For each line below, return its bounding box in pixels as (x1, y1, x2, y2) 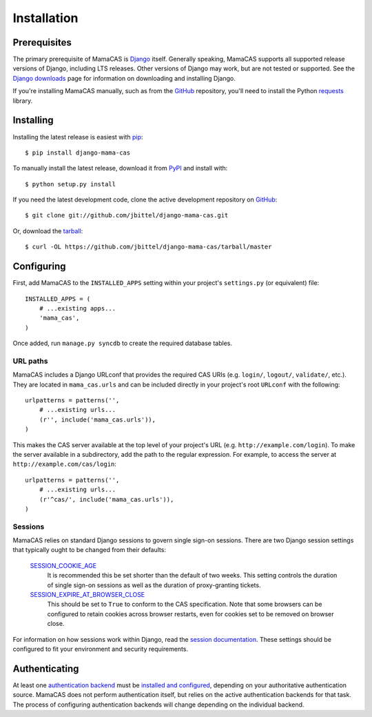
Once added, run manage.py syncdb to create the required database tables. (12, 339, 233, 348)
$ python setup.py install (25, 180, 116, 188)
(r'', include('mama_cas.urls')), (39, 415, 156, 424)
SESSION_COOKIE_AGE (30, 561, 96, 569)
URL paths (12, 356, 48, 366)
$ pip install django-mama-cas (25, 148, 131, 157)
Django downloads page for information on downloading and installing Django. (12, 74, 236, 82)
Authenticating (12, 662, 79, 674)
